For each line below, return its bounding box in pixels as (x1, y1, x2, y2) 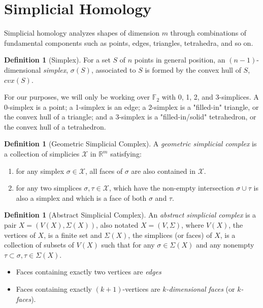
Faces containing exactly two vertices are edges (16, 266, 161, 277)
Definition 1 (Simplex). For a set (4, 54, 111, 65)
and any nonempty (195, 239, 254, 250)
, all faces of (85, 165, 123, 176)
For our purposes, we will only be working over (4, 91, 150, 102)
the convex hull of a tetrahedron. (4, 121, 106, 132)
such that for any (101, 239, 155, 250)
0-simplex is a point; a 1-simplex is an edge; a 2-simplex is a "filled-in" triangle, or (4, 101, 259, 112)
